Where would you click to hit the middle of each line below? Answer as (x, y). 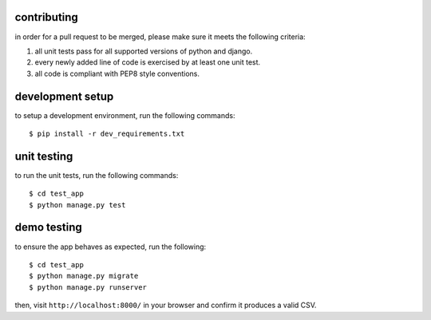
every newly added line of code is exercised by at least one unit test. (148, 62)
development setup (64, 96)
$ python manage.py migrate (84, 276)
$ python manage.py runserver (88, 287)
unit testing (44, 156)
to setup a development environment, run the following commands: (125, 115)
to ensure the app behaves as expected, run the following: (111, 247)
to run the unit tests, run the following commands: (97, 175)
